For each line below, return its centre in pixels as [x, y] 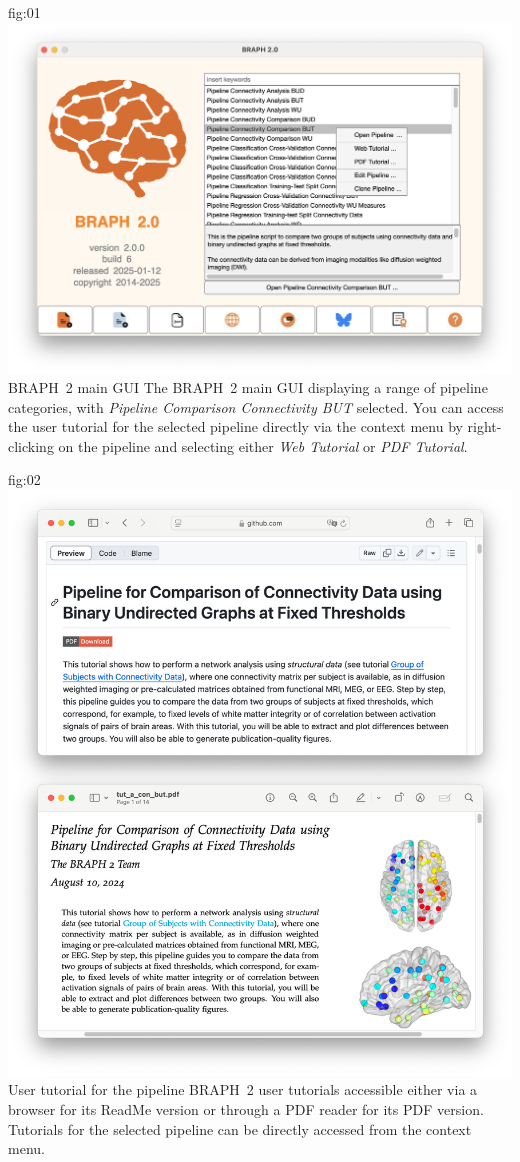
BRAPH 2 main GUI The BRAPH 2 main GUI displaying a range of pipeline [248, 387]
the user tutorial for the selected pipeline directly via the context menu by [235, 426]
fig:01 [24, 12]
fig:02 [24, 479]
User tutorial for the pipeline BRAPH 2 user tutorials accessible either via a [243, 1089]
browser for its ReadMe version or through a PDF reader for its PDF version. [246, 1109]
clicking [31, 445]
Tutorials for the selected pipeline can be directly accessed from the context [240, 1128]
